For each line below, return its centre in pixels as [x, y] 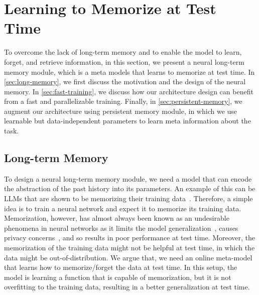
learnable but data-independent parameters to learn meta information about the [127, 121]
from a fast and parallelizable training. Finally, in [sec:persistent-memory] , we [123, 101]
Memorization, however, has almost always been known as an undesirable [117, 218]
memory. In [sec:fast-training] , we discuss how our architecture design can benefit [129, 91]
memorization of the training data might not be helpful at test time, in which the [129, 248]
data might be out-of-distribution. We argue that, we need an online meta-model [128, 257]
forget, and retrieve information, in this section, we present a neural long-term [124, 61]
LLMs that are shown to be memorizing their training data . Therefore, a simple [128, 198]
